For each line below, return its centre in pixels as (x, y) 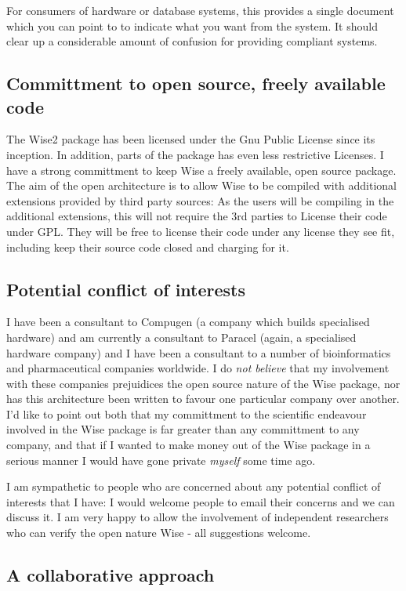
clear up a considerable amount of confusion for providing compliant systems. (192, 41)
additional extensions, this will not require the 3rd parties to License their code (197, 216)
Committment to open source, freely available (196, 83)
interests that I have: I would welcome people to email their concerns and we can (201, 501)
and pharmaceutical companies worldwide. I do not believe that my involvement (198, 368)
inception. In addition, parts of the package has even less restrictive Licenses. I (195, 154)
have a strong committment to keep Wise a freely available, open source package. (201, 170)
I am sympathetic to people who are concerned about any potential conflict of (194, 486)
